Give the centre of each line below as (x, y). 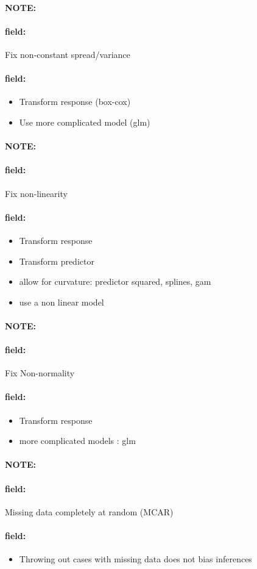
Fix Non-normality (40, 373)
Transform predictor (57, 261)
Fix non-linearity (36, 193)
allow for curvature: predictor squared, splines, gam (115, 281)
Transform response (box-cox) (75, 102)
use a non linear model (62, 302)
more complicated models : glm (77, 441)
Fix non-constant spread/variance (68, 54)
